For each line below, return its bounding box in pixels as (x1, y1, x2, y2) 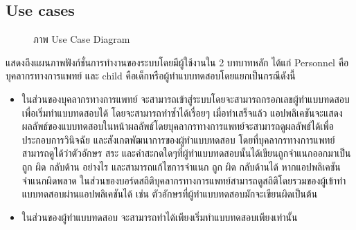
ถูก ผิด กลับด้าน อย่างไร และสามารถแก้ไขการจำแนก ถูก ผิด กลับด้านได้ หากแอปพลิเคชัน (21, 159, 341, 173)
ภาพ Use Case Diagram (33, 32, 130, 46)
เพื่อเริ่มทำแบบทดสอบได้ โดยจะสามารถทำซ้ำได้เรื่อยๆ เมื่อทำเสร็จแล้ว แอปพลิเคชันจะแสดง (21, 105, 343, 119)
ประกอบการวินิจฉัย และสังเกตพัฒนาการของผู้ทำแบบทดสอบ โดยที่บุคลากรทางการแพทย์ (21, 132, 335, 146)
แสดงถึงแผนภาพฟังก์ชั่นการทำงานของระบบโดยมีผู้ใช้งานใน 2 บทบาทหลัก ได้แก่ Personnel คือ (6, 55, 349, 69)
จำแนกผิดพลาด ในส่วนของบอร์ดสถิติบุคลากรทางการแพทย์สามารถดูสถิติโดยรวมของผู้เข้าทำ (21, 173, 346, 187)
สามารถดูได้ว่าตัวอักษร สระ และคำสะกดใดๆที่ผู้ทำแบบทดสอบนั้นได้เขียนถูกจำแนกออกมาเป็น (21, 146, 351, 160)
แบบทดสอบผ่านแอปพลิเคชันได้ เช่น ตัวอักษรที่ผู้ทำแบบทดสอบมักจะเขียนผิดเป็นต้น (21, 186, 318, 201)
